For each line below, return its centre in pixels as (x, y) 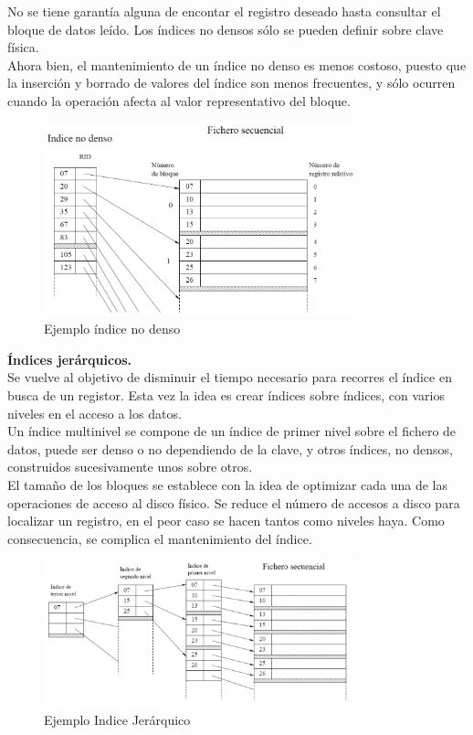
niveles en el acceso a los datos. (95, 413)
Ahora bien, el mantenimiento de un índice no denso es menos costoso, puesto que (237, 64)
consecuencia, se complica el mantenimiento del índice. (160, 538)
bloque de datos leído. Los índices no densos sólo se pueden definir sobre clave (226, 29)
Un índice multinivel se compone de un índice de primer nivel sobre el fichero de (232, 431)
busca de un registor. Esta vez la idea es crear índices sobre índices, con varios (226, 395)
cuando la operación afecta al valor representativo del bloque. (179, 100)
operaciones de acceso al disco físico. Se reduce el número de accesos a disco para (234, 502)
